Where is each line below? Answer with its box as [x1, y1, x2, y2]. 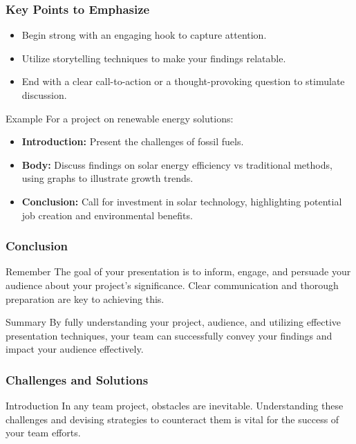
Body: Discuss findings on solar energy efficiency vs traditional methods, [21, 157, 332, 172]
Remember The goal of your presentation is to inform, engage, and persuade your [6, 264, 351, 279]
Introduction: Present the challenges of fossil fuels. [21, 134, 244, 149]
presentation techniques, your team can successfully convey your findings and [6, 328, 332, 342]
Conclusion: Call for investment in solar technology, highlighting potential [21, 194, 342, 208]
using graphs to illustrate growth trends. [21, 171, 194, 185]
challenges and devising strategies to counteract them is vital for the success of [6, 411, 339, 426]
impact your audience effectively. [6, 342, 144, 356]
